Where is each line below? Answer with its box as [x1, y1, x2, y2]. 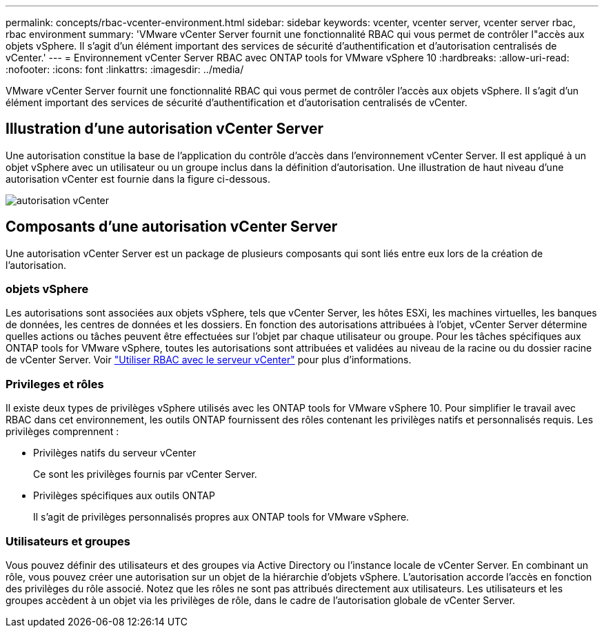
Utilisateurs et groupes [6, 534, 131, 548]
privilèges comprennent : [6, 425, 119, 438]
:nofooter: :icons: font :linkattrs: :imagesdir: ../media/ [6, 63, 244, 75]
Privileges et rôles [6, 376, 104, 391]
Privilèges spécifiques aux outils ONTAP [33, 490, 215, 502]
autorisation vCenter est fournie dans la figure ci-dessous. [6, 172, 270, 185]
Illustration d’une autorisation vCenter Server [6, 120, 323, 138]
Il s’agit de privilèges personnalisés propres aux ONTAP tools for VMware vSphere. [33, 511, 410, 523]
